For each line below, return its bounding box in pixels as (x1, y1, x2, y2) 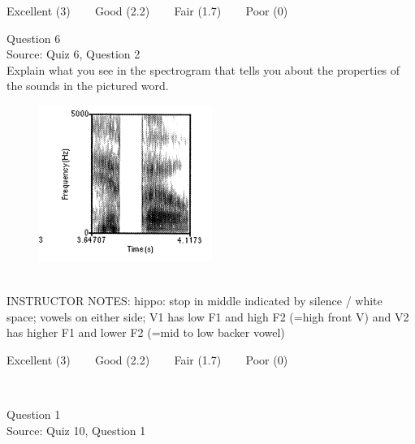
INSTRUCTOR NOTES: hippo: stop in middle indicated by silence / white (6, 292, 383, 309)
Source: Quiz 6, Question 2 (6, 45, 140, 63)
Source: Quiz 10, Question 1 (6, 421, 146, 438)
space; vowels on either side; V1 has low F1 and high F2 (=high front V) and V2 (6, 308, 409, 325)
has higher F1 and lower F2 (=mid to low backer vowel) (6, 324, 285, 341)
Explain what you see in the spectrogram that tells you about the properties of (6, 61, 400, 78)
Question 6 (6, 29, 61, 46)
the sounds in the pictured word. (6, 77, 169, 94)
